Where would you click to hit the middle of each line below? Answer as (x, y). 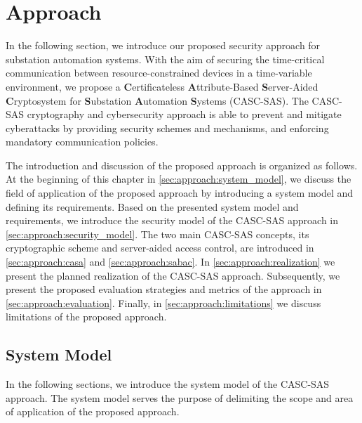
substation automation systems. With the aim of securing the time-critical (165, 59)
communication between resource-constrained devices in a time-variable (159, 73)
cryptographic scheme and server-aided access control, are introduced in (160, 248)
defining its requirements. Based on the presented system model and (152, 206)
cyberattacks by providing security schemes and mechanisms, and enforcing (167, 128)
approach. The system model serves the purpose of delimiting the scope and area (180, 397)
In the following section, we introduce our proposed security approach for (163, 45)
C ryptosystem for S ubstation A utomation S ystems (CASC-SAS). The (157, 100)
